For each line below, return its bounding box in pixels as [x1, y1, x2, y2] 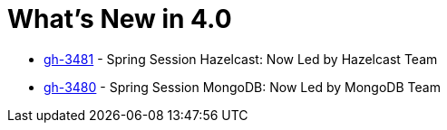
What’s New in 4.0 [7, 4, 232, 34]
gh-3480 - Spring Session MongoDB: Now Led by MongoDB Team [44, 79, 441, 95]
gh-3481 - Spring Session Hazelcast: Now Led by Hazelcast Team [44, 51, 438, 67]
